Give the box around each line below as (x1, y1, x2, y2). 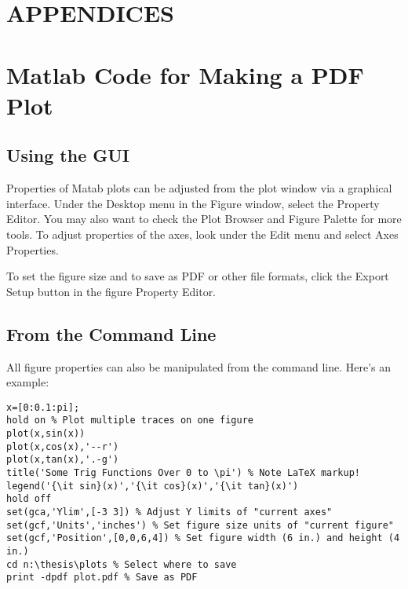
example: (6, 374, 49, 390)
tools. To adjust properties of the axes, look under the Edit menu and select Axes (6, 225, 399, 242)
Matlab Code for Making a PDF (6, 58, 364, 90)
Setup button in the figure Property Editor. (6, 283, 217, 299)
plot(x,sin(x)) (6, 428, 86, 439)
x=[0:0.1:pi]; (6, 401, 80, 413)
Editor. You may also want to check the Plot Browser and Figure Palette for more (6, 210, 402, 227)
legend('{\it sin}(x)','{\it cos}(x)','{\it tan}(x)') (6, 480, 299, 492)
